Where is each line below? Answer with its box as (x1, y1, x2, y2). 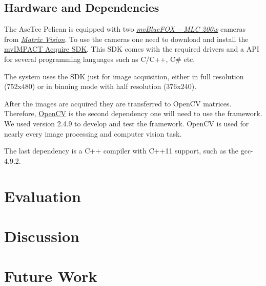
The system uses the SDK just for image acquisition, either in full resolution (4, 71, 244, 81)
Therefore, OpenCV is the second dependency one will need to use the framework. (4, 108, 262, 119)
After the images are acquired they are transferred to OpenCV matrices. (4, 98, 232, 108)
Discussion (4, 225, 79, 246)
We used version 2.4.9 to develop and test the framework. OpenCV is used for (4, 118, 249, 128)
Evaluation (4, 185, 81, 206)
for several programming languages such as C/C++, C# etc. (4, 53, 195, 64)
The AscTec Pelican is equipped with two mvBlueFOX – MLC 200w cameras (4, 24, 246, 34)
